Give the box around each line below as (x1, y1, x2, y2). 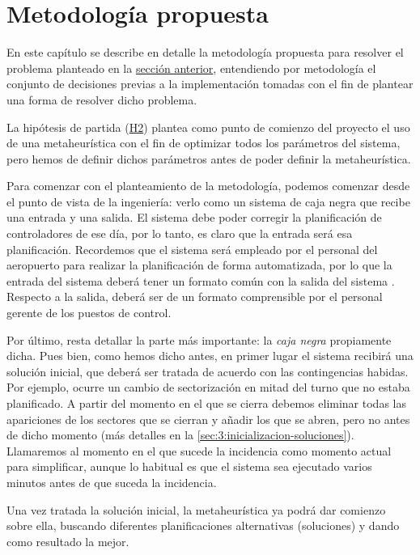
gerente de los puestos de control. (6, 304, 172, 321)
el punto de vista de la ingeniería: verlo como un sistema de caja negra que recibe (6, 193, 410, 210)
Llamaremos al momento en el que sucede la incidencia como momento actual (6, 442, 392, 459)
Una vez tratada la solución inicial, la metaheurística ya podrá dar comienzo (6, 501, 386, 518)
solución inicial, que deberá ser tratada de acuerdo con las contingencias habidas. (6, 362, 409, 379)
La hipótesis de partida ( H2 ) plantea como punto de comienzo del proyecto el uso (6, 118, 410, 135)
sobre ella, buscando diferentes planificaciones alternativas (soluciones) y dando (6, 517, 400, 534)
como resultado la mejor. (6, 532, 129, 549)
